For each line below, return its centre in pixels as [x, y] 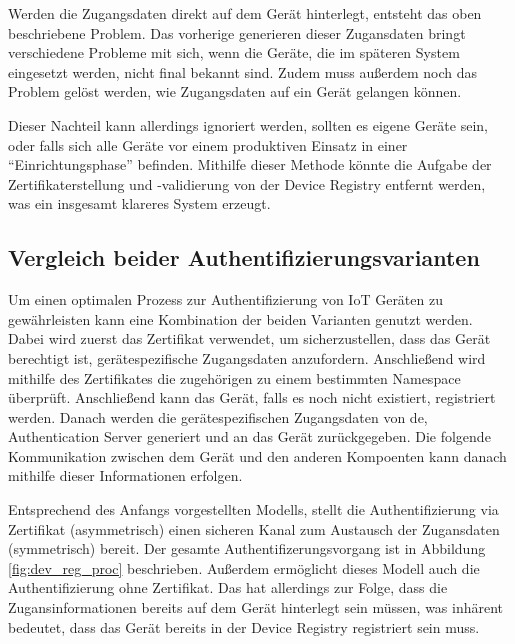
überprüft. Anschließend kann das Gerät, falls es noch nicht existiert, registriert [252, 397]
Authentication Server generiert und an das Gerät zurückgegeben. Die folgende [249, 436]
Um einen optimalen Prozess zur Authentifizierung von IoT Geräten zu [225, 299]
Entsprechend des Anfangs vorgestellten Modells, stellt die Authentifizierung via [253, 509]
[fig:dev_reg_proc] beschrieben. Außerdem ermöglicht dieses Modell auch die [244, 567]
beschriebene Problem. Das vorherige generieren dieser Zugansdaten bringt [237, 32]
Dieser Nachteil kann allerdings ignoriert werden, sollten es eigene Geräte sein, [248, 124]
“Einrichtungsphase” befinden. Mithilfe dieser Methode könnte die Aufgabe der [250, 164]
